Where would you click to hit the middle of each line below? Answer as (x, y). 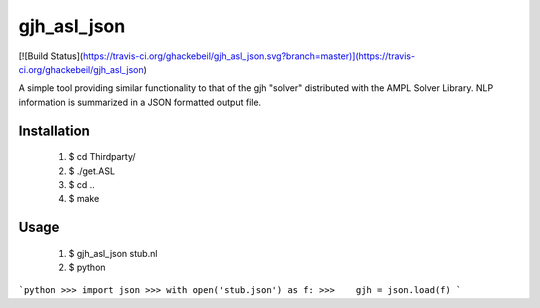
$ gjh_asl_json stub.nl (113, 253)
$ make (84, 199)
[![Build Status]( (51, 56)
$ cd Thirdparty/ (102, 157)
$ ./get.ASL (91, 171)
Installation (54, 130)
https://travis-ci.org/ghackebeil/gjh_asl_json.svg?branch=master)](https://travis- (248, 56)
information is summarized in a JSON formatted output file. (140, 102)
